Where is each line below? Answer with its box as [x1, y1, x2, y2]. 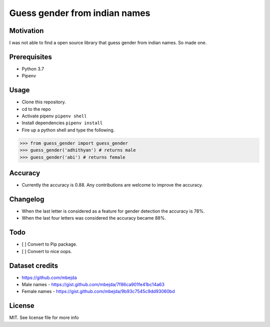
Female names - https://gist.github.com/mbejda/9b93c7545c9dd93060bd [21, 289, 175, 295]
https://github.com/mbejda [21, 275, 77, 281]
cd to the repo [21, 106, 51, 112]
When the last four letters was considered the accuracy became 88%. [21, 215, 166, 221]
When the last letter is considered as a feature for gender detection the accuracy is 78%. [21, 208, 205, 214]
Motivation [9, 26, 44, 35]
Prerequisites [9, 52, 52, 61]
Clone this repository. [21, 99, 66, 105]
